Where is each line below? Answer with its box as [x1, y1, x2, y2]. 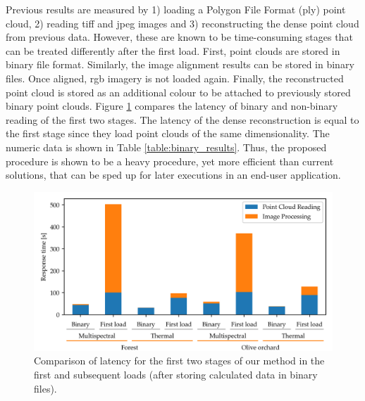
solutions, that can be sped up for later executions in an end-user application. [6, 167, 341, 182]
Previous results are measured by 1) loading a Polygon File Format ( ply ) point [6, 2, 346, 16]
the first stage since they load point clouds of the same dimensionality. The [6, 126, 330, 141]
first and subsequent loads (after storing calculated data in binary [34, 367, 318, 381]
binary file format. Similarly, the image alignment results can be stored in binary [6, 57, 354, 72]
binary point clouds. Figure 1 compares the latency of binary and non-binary [6, 98, 338, 113]
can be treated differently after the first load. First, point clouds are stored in [6, 43, 340, 58]
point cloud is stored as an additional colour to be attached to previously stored [6, 84, 351, 99]
